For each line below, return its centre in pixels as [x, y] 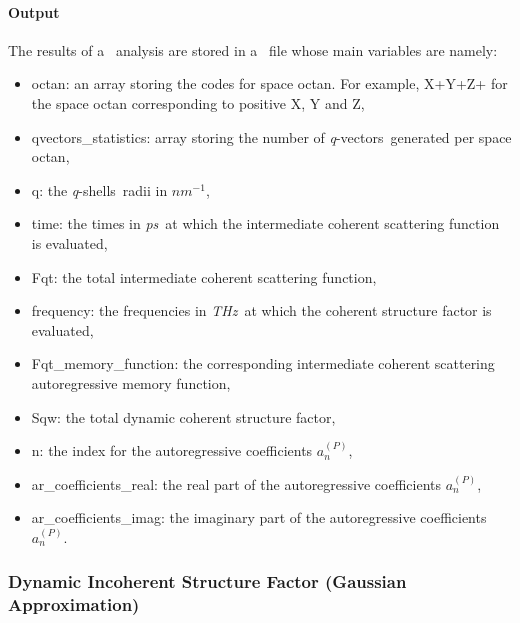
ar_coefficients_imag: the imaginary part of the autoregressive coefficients [259, 517]
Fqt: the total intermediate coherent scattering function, [204, 276]
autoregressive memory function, [131, 382]
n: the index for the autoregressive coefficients [172, 450]
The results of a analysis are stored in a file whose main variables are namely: [253, 49]
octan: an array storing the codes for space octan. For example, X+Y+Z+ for [269, 83]
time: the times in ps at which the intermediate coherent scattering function [265, 223]
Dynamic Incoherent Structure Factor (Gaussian [207, 581]
